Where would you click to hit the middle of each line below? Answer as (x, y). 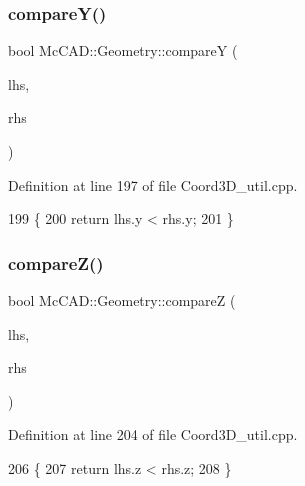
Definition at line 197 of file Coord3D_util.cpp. (153, 184)
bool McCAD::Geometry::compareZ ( (122, 300)
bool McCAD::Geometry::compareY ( (123, 50)
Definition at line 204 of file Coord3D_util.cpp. (153, 434)
